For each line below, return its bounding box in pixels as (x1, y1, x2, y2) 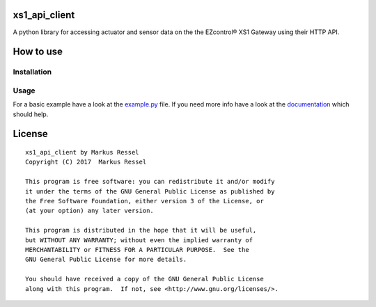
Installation (13, 67, 52, 77)
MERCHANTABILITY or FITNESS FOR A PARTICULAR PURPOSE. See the (25, 246, 250, 253)
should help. (13, 110, 49, 118)
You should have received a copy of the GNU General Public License (25, 275, 264, 283)
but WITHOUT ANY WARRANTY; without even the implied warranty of (25, 236, 253, 244)
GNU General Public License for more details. (25, 255, 187, 264)
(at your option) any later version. (25, 207, 155, 215)
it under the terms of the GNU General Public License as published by (25, 187, 275, 195)
